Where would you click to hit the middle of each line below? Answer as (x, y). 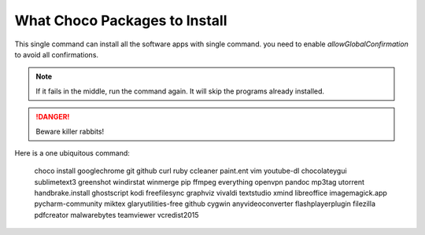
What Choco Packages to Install (121, 20)
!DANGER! (53, 117)
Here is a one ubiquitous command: (72, 152)
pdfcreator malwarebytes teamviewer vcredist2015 (116, 215)
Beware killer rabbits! (70, 131)
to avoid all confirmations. (56, 54)
